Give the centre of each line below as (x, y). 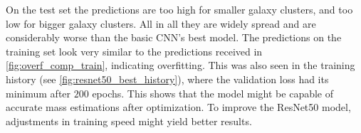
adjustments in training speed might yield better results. (129, 121)
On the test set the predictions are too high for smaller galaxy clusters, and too (179, 9)
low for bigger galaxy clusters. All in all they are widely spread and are (161, 23)
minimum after (38, 93)
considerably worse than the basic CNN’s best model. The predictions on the (174, 37)
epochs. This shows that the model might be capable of (213, 93)
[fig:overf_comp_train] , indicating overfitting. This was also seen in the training (180, 65)
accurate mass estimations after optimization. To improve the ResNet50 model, (178, 107)
